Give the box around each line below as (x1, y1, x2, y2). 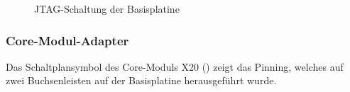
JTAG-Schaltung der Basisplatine (34, 1, 180, 16)
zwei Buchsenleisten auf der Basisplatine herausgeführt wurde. (6, 73, 277, 88)
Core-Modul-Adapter (6, 31, 129, 49)
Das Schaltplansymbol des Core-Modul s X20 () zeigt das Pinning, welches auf (6, 59, 344, 74)
